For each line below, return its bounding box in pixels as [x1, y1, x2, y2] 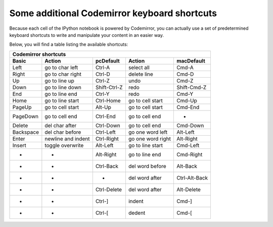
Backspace [12, 129, 39, 136]
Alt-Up [95, 103, 111, 110]
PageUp [12, 103, 32, 110]
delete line [128, 71, 154, 78]
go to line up [44, 77, 74, 84]
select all [128, 64, 150, 71]
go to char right [44, 71, 82, 78]
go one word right [128, 135, 171, 142]
